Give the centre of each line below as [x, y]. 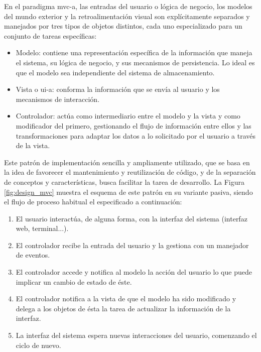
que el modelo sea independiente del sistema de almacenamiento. [115, 72]
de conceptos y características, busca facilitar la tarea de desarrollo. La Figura [124, 182]
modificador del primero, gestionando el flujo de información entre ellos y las [134, 125]
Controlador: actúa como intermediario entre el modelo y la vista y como [128, 116]
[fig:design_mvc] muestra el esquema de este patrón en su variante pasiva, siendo [128, 192]
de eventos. [33, 255]
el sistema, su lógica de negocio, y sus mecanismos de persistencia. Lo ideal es [135, 62]
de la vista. [33, 145]
